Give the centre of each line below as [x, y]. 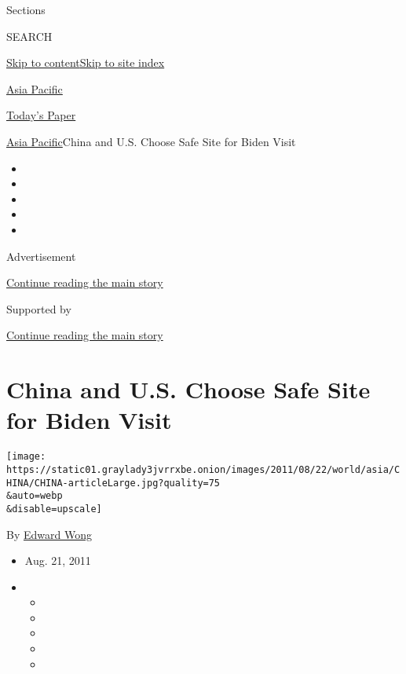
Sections [26, 9]
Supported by [39, 308]
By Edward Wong [49, 534]
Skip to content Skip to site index [86, 62]
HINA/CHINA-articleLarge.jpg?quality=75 [113, 483]
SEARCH [29, 36]
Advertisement [41, 256]
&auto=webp [35, 496]
